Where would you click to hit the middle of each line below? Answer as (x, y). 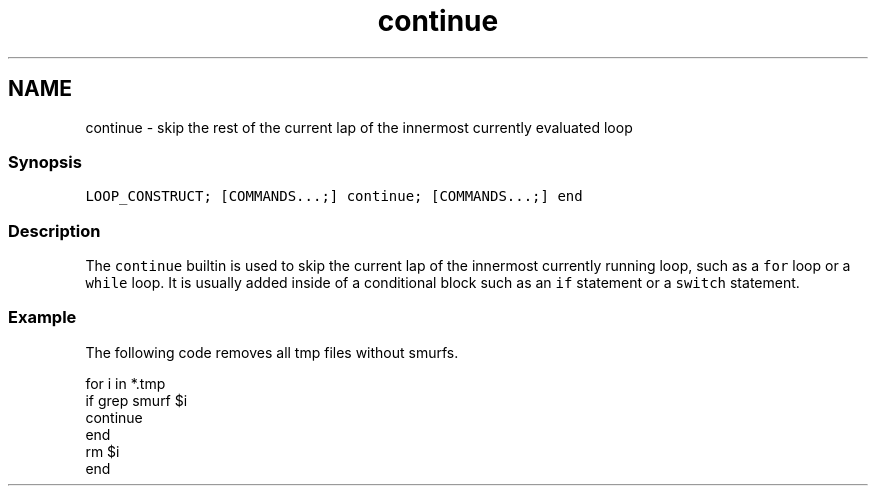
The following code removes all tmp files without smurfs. (272, 352)
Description (54, 230)
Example (42, 317)
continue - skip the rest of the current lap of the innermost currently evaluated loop (359, 127)
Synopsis (45, 161)
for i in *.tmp (125, 383)
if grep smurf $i (136, 400)
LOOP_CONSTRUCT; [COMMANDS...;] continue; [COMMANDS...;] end (334, 196)
